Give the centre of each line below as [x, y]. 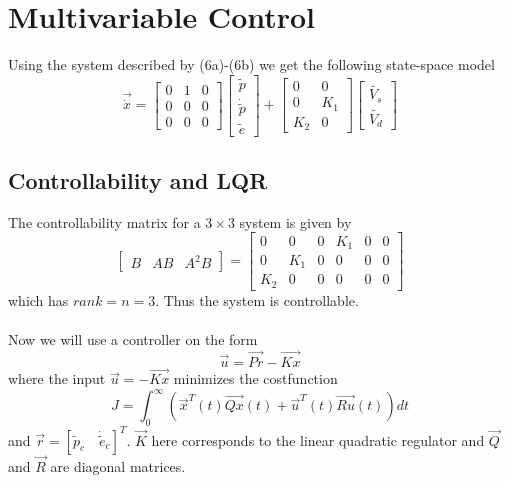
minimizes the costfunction [255, 378]
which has [38, 299]
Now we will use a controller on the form [133, 339]
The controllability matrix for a [104, 221]
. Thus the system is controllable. [257, 299]
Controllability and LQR [138, 180]
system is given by [295, 221]
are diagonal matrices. [118, 465]
